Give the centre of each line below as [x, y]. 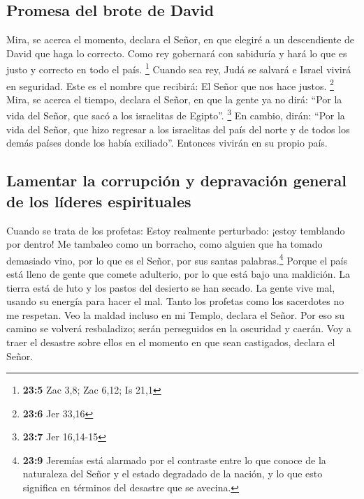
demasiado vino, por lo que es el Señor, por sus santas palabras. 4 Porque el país [177, 259]
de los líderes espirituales [99, 201]
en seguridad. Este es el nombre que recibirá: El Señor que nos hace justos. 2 [170, 84]
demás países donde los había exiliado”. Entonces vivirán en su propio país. [167, 143]
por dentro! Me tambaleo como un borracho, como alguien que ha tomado [165, 244]
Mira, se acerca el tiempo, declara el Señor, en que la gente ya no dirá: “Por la [174, 99]
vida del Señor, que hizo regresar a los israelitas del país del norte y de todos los [178, 129]
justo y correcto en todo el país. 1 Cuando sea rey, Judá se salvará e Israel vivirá [179, 68]
